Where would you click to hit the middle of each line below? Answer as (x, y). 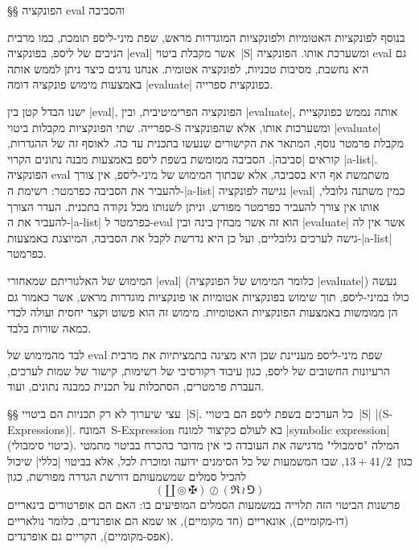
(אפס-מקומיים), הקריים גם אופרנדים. (90, 536)
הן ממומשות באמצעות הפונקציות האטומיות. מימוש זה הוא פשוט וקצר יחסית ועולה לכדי (203, 312)
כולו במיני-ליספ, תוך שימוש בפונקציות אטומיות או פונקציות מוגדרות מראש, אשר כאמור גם (208, 296)
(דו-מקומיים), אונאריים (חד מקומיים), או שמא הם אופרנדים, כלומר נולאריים (178, 520)
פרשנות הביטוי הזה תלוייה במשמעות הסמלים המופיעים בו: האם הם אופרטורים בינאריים (204, 505)
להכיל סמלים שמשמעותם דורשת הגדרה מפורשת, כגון (127, 476)
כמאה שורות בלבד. (49, 327)
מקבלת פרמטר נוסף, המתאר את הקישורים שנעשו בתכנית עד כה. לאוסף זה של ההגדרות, (206, 143)
